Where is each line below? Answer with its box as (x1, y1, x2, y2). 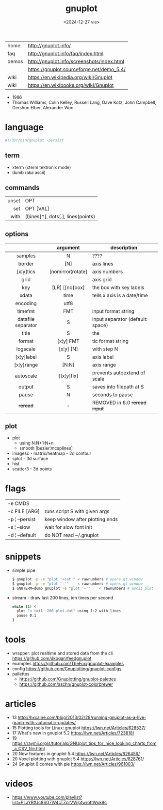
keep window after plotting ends (44, 516, 118, 522)
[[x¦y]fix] (58, 372, 79, 379)
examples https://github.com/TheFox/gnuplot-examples (12, 660, 124, 666)
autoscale (15, 372, 37, 379)
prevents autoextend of (92, 369, 146, 376)
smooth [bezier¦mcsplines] (19, 445, 73, 451)
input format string (92, 308, 135, 315)
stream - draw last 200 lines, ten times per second (12, 595, 113, 600)
